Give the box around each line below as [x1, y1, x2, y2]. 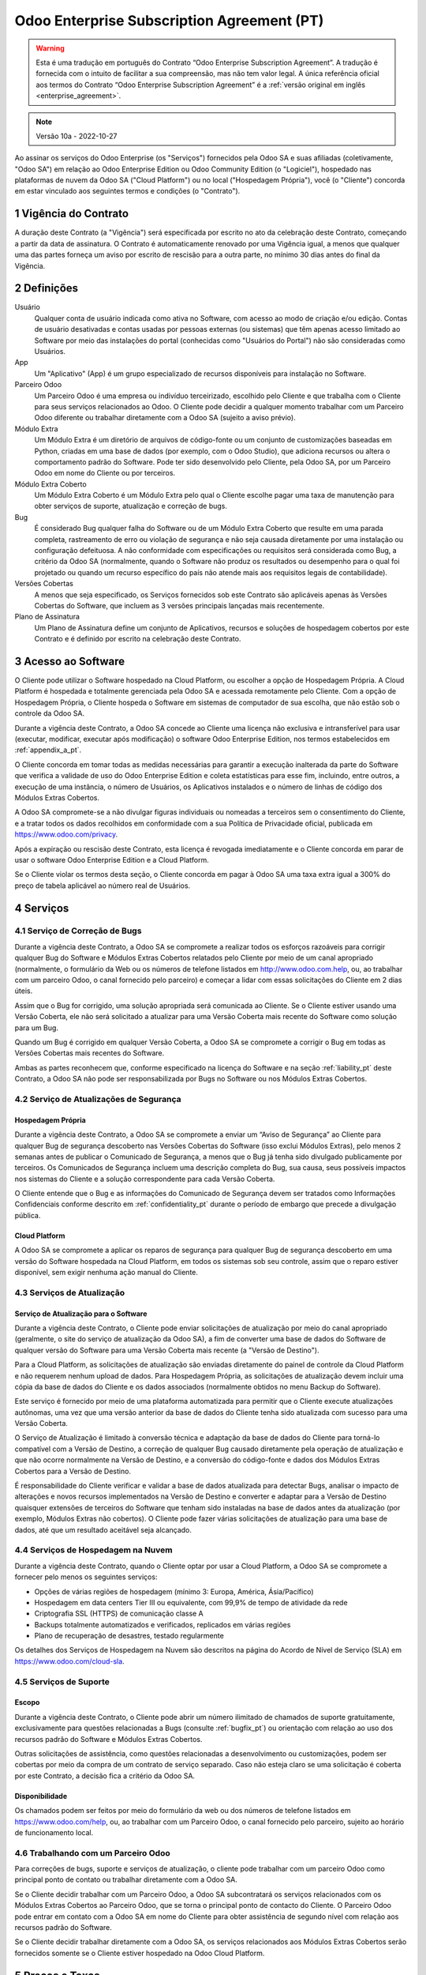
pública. [14, 1210, 41, 1220]
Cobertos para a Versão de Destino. [14, 1466, 132, 1476]
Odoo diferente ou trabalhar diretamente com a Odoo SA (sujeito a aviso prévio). [34, 413, 296, 423]
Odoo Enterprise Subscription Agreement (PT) [14, 12, 324, 29]
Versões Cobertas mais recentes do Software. [14, 1048, 165, 1058]
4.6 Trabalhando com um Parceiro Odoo [14, 1847, 170, 1858]
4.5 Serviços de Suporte [14, 1676, 110, 1687]
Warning [35, 43, 65, 53]
